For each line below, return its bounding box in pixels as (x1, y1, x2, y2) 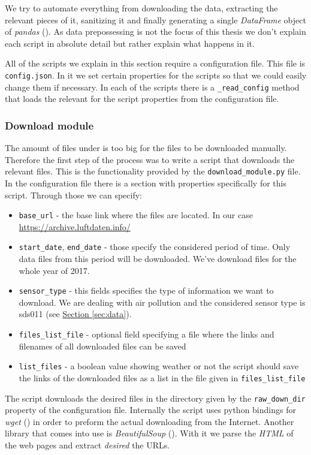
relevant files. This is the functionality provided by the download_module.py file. (5, 165, 301, 177)
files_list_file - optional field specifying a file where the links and (19, 328, 274, 341)
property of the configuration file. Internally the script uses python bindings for (5, 403, 296, 416)
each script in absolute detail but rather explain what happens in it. (5, 37, 255, 49)
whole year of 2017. (19, 264, 90, 276)
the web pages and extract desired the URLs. (5, 439, 170, 451)
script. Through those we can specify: (5, 188, 142, 201)
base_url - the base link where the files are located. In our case (19, 209, 253, 221)
